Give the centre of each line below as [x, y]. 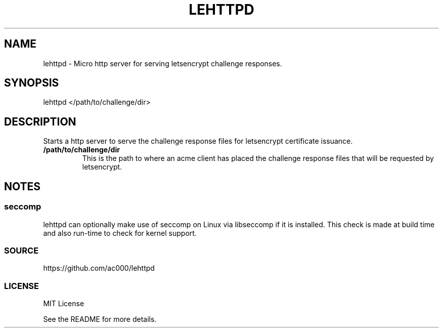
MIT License [64, 303]
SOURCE [21, 250]
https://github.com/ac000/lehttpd [99, 268]
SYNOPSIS [32, 83]
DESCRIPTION [40, 121]
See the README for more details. [100, 319]
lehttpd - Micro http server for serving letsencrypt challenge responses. [163, 63]
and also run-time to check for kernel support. [120, 233]
